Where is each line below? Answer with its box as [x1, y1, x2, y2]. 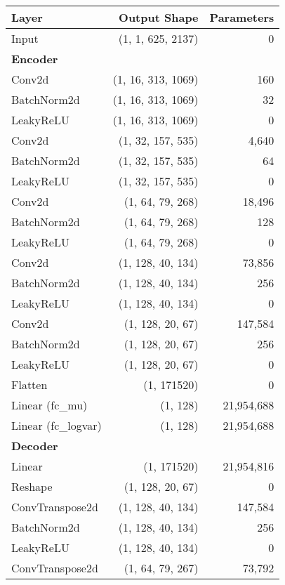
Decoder [11, 438, 58, 454]
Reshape [11, 478, 53, 494]
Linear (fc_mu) [11, 397, 88, 413]
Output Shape [119, 9, 199, 25]
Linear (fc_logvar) [11, 417, 102, 433]
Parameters [209, 9, 274, 25]
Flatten [11, 376, 48, 393]
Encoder [11, 51, 58, 67]
